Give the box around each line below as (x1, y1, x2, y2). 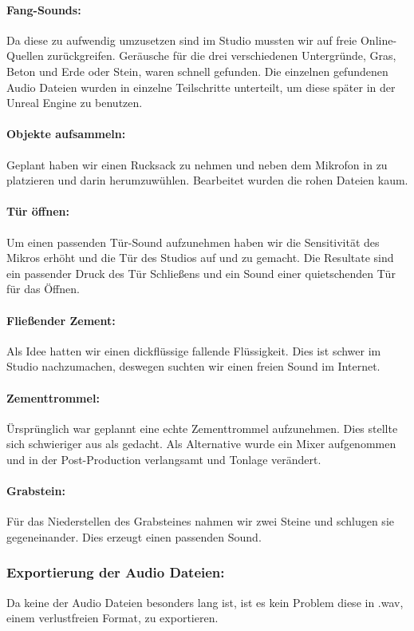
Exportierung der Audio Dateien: (6, 562, 225, 582)
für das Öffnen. (6, 280, 80, 297)
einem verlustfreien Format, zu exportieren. (6, 609, 219, 626)
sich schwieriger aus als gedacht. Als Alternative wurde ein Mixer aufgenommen (6, 435, 396, 452)
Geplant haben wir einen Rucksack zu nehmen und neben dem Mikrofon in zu (6, 156, 388, 173)
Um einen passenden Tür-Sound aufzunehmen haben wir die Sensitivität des (6, 233, 380, 250)
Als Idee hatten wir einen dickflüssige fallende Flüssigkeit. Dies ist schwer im (6, 342, 381, 359)
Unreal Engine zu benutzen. (6, 94, 143, 111)
